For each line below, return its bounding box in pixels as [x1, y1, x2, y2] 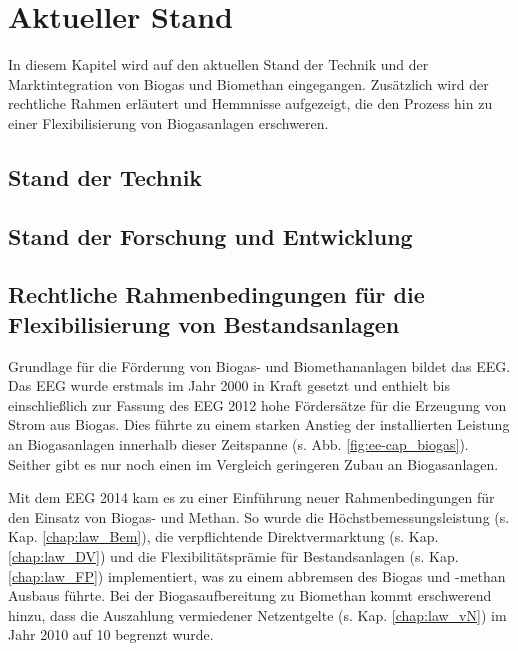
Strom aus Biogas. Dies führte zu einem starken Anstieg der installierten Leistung [8, 414, 510, 435]
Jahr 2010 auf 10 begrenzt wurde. [8, 624, 214, 645]
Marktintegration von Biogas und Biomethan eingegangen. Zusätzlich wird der [8, 73, 489, 94]
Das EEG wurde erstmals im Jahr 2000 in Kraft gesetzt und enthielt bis [8, 375, 451, 396]
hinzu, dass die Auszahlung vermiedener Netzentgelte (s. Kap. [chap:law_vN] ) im [8, 604, 507, 625]
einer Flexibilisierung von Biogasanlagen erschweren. [8, 112, 329, 133]
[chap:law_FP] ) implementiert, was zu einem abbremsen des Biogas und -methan [8, 565, 506, 586]
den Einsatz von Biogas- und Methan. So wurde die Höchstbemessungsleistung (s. [8, 506, 510, 527]
